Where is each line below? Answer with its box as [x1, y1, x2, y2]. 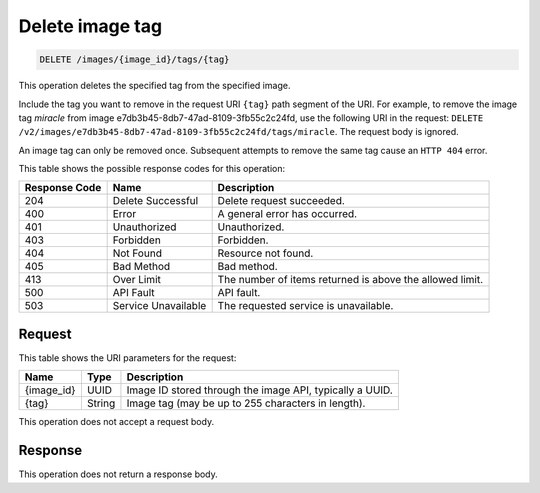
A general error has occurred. [217, 207, 358, 221]
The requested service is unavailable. [217, 299, 394, 313]
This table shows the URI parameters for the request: [18, 351, 237, 364]
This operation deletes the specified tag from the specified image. [18, 80, 291, 92]
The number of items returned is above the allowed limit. [217, 273, 484, 287]
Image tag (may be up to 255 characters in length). [126, 396, 366, 410]
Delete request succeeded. [217, 194, 345, 208]
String [86, 396, 116, 410]
